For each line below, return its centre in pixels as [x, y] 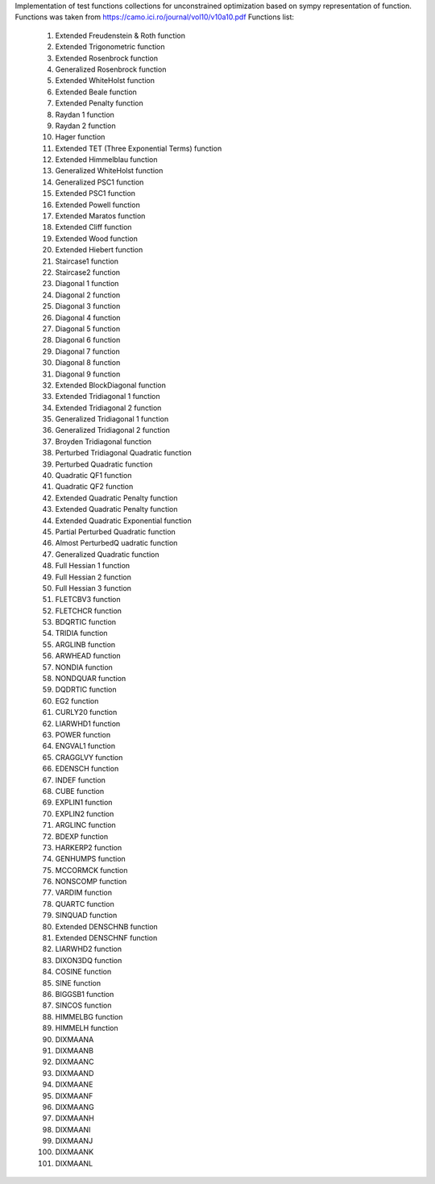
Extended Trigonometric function [110, 47]
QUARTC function [85, 904]
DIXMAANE [74, 1085]
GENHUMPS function [91, 859]
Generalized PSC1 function [99, 182]
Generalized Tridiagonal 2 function [113, 430]
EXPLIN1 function [84, 803]
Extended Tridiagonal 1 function [108, 397]
